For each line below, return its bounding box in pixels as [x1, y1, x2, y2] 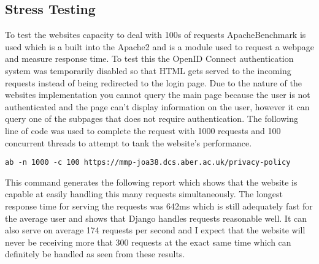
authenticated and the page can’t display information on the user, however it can [5, 100, 310, 113]
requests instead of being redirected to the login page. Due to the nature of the [5, 76, 302, 89]
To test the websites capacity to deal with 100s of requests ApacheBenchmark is [5, 28, 306, 41]
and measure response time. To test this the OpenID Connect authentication [5, 52, 294, 65]
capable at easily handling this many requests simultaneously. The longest [5, 187, 283, 200]
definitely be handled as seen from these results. [5, 247, 185, 260]
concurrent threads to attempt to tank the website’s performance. [5, 136, 252, 149]
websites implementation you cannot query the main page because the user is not [5, 88, 310, 101]
